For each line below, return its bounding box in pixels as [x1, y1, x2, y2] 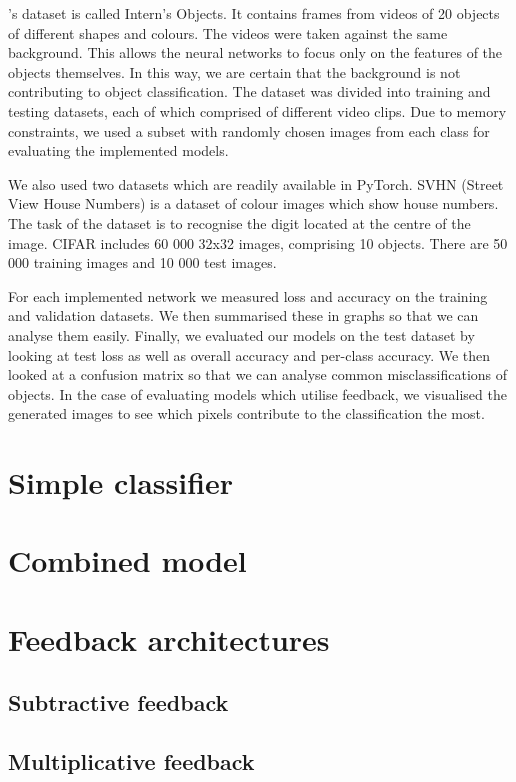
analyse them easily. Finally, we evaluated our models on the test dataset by [8, 324, 475, 345]
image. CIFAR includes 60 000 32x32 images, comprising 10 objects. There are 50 [8, 232, 508, 253]
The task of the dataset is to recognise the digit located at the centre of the [8, 212, 471, 233]
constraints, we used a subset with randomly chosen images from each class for [8, 120, 490, 141]
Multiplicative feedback [8, 746, 255, 777]
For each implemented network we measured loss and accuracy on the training [8, 285, 488, 306]
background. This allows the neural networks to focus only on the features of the [8, 42, 503, 63]
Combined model [8, 540, 247, 581]
